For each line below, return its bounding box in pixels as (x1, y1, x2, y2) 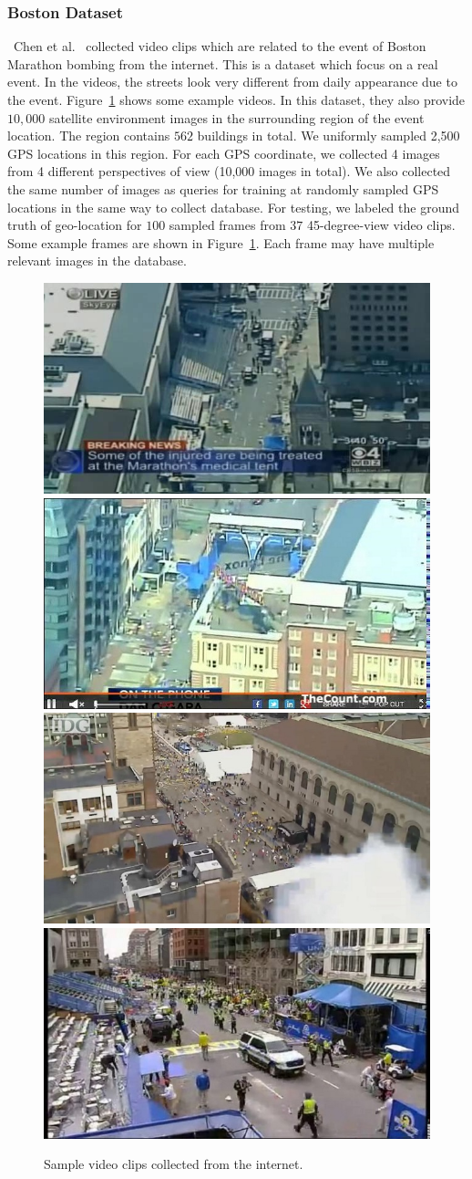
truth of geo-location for (7, 215, 142, 235)
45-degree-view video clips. (306, 215, 456, 235)
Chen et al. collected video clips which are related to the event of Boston (13, 37, 426, 56)
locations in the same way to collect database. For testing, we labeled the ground (7, 197, 459, 216)
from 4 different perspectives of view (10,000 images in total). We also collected (7, 162, 451, 181)
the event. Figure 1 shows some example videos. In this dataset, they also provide (7, 90, 466, 109)
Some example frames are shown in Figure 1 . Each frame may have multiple (7, 233, 435, 252)
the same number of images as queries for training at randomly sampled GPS (7, 179, 439, 198)
